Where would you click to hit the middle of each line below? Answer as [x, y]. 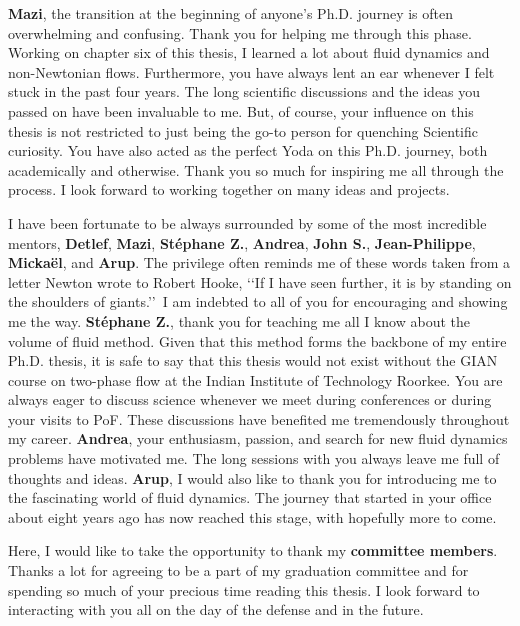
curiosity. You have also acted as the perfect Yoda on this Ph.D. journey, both [248, 150]
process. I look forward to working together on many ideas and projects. [229, 189]
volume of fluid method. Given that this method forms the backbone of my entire [257, 340]
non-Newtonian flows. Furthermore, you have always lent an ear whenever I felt [251, 71]
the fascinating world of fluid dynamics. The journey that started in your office [250, 497]
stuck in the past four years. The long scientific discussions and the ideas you [244, 91]
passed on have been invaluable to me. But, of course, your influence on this [241, 110]
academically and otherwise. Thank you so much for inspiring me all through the [256, 169]
